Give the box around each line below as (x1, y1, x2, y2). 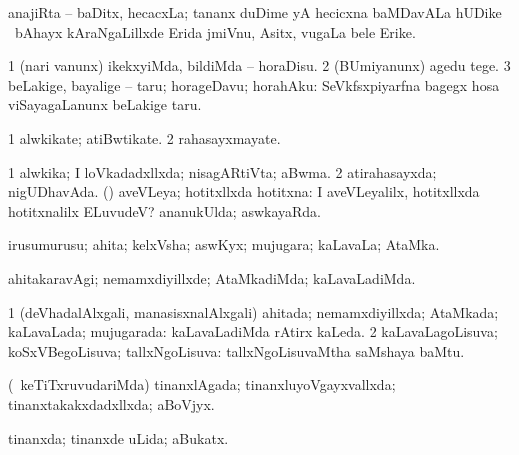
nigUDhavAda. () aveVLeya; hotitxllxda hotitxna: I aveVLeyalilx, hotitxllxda (8, 181, 480, 202)
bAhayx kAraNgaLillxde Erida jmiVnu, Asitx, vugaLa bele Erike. (14, 21, 416, 42)
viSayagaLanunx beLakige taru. (8, 94, 202, 115)
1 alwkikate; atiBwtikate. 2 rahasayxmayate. (8, 127, 281, 148)
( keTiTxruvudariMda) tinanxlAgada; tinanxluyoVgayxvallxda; (8, 374, 396, 395)
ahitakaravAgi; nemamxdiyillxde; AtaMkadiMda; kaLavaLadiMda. (8, 267, 416, 288)
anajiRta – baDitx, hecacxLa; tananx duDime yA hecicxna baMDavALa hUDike (8, 2, 502, 22)
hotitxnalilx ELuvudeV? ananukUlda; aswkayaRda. (8, 200, 322, 221)
